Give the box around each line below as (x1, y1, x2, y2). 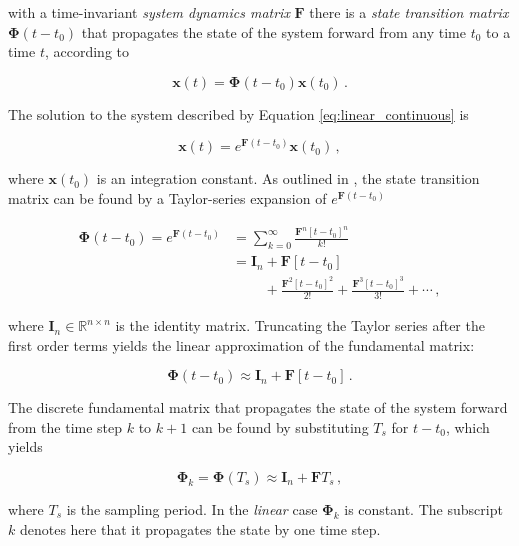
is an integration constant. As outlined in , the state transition (96, 168, 480, 189)
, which (445, 416, 490, 437)
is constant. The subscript (344, 499, 503, 520)
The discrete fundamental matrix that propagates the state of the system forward (8, 397, 508, 418)
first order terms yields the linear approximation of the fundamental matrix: (8, 334, 475, 355)
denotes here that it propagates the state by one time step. (19, 518, 381, 539)
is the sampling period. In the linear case (66, 499, 318, 520)
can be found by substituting (191, 416, 369, 437)
